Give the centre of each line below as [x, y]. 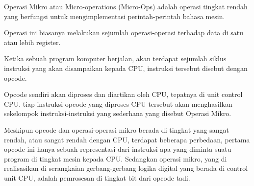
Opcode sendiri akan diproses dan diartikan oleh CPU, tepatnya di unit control [123, 94]
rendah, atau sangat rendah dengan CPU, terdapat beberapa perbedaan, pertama [127, 139]
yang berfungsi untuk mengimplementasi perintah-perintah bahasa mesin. [114, 16]
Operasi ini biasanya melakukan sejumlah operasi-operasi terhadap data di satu [124, 33]
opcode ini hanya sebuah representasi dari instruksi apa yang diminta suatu [118, 149]
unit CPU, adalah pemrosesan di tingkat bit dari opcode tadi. [97, 177]
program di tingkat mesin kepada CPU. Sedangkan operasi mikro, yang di [115, 158]
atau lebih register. [32, 42]
